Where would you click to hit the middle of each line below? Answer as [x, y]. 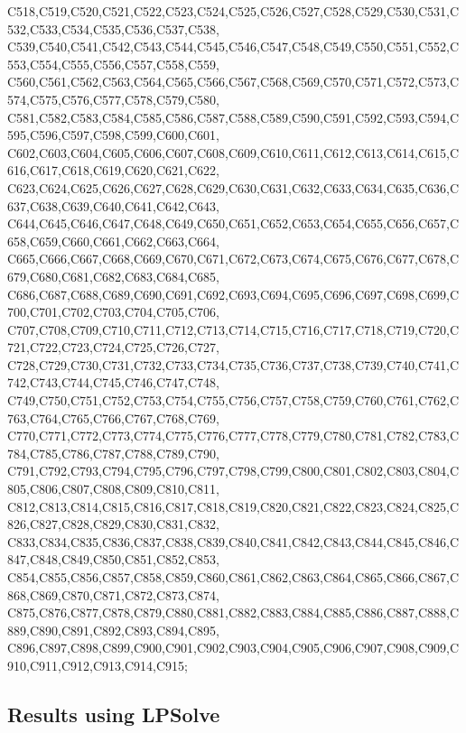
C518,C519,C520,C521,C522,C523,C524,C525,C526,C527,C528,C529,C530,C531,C [233, 11]
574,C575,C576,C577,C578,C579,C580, [113, 99]
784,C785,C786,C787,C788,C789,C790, [113, 453]
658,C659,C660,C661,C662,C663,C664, [113, 241]
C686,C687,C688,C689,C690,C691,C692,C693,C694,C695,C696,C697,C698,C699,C [233, 294]
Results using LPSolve [114, 714]
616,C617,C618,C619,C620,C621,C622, [113, 170]
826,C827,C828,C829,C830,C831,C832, [113, 524]
